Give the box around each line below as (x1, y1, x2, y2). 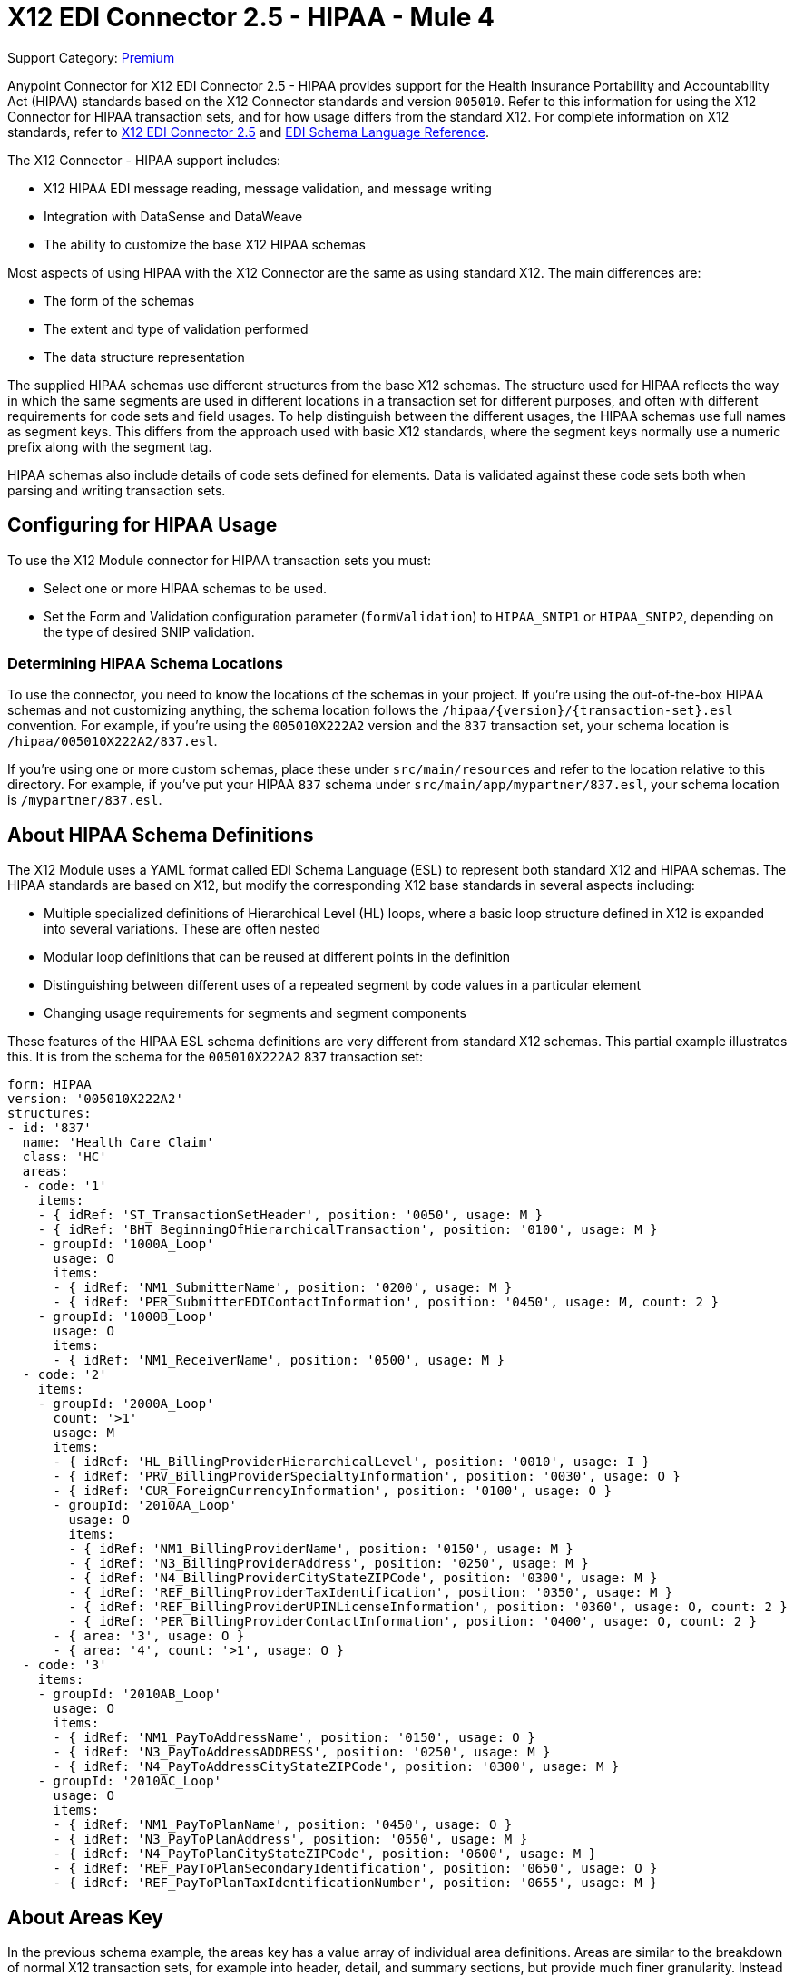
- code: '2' (22, 1367, 107, 1383)
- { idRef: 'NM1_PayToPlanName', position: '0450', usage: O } (53, 1817, 513, 1833)
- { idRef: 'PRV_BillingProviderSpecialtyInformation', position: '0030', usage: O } (53, 1469, 681, 1484)
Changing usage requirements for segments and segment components (44, 1005, 466, 1022)
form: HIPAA (7, 1077, 92, 1092)
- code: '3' (22, 1658, 107, 1673)
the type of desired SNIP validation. (44, 623, 255, 640)
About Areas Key (7, 1905, 163, 1929)
